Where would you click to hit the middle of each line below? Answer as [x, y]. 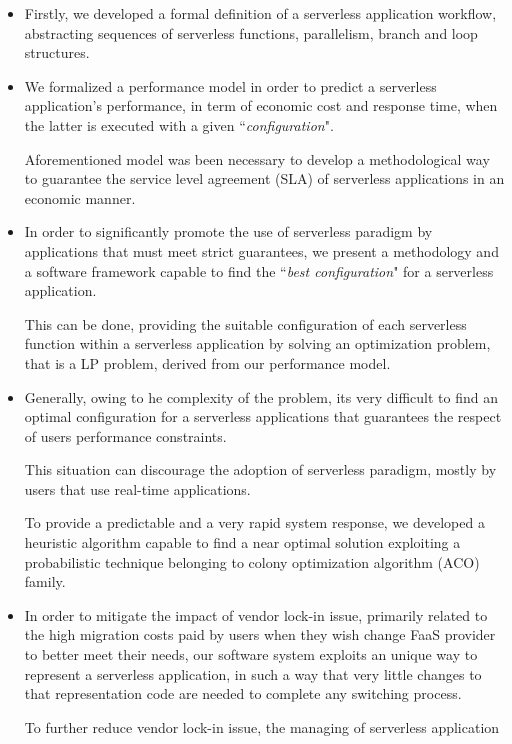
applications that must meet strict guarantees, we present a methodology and [261, 250]
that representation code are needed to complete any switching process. [243, 693]
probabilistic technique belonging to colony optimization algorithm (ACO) [252, 561]
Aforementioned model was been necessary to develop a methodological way [257, 158]
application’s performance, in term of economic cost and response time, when [261, 105]
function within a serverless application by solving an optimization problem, [257, 343]
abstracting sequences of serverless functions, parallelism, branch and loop [251, 32]
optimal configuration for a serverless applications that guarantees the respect [263, 416]
